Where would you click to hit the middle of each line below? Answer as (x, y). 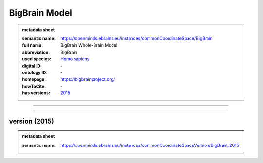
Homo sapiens (75, 59)
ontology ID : (35, 72)
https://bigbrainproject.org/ (88, 79)
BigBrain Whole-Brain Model (89, 45)
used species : (37, 59)
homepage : (34, 79)
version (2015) (31, 121)
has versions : (36, 93)
